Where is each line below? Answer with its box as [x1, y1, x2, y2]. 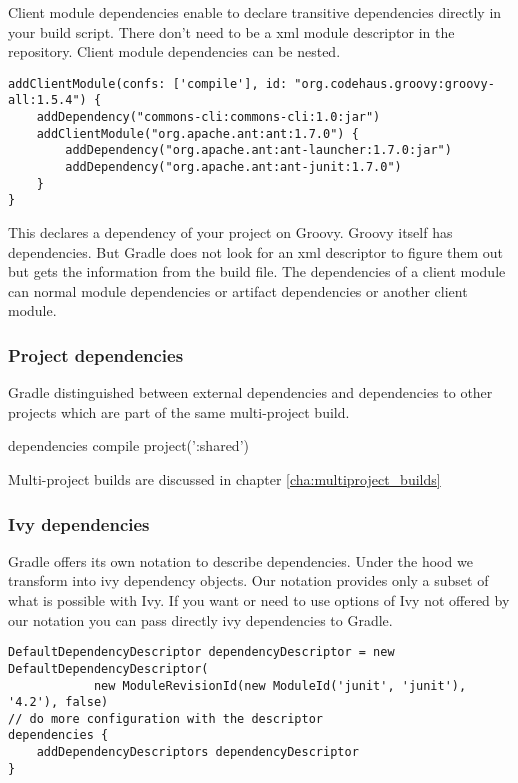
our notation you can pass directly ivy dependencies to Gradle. [8, 609, 393, 630]
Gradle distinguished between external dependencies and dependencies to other [8, 382, 493, 403]
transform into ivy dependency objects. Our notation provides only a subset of [8, 570, 489, 591]
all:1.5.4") [8, 93, 87, 108]
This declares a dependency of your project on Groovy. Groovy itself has [8, 222, 453, 243]
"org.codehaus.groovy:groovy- [294, 76, 495, 91]
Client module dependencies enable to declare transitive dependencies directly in [8, 2, 502, 22]
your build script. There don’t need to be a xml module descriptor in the [8, 21, 455, 42]
